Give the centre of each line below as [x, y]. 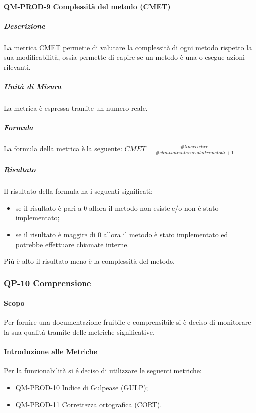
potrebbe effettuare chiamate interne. [72, 244]
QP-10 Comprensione [48, 283]
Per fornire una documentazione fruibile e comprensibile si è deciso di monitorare [128, 322]
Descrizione [25, 26]
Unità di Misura [33, 86]
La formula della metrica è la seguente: [63, 149]
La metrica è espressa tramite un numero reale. [76, 108]
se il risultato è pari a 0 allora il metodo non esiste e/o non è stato [117, 207]
